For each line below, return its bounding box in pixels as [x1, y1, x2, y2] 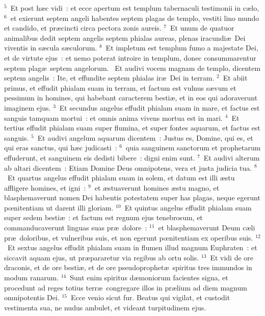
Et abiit [223, 72, 248, 83]
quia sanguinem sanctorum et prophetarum [125, 142, 261, 153]
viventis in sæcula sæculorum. [4, 42, 97, 53]
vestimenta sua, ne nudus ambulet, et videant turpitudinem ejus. [4, 302, 206, 312]
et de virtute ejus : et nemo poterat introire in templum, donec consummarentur [4, 52, 256, 63]
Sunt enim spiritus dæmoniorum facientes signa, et [70, 272, 228, 283]
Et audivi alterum [203, 152, 260, 163]
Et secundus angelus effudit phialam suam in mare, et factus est [59, 102, 260, 113]
